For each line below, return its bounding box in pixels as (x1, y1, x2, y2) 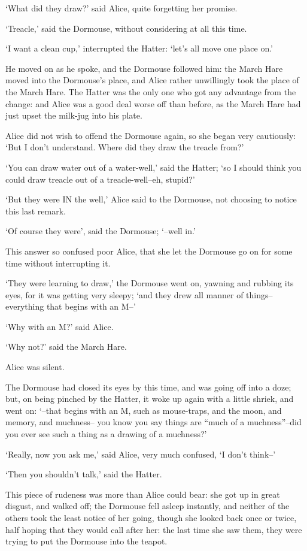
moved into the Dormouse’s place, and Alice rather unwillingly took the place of (5, 74, 299, 86)
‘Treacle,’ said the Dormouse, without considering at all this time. (5, 22, 247, 34)
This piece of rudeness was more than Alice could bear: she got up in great (5, 488, 280, 500)
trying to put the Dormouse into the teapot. (5, 535, 168, 547)
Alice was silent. (5, 361, 65, 373)
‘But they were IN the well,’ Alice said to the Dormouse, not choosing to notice (5, 193, 297, 205)
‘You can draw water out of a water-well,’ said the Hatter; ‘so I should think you (5, 161, 302, 173)
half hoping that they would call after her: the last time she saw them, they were (5, 523, 302, 535)
